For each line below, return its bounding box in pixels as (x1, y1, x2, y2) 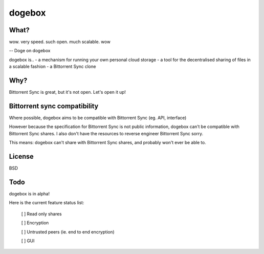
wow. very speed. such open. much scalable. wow (9, 39, 111, 45)
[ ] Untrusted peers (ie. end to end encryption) (21, 229, 115, 234)
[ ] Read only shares (21, 211, 62, 217)
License (9, 152, 34, 161)
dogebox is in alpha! (9, 191, 50, 197)
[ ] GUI (21, 237, 35, 244)
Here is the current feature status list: (9, 200, 84, 206)
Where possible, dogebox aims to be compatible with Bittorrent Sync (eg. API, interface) (9, 115, 187, 121)
